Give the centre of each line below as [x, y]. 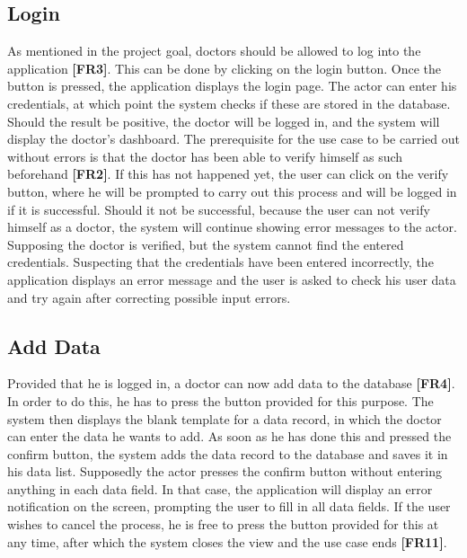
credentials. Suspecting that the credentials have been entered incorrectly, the [220, 262]
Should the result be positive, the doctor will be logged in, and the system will [224, 121]
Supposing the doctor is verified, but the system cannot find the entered [206, 244]
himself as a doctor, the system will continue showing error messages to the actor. [232, 227]
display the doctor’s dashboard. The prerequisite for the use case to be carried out [233, 139]
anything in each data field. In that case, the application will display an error [220, 488]
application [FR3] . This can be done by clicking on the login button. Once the [225, 68]
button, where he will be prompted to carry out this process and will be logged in [232, 191]
